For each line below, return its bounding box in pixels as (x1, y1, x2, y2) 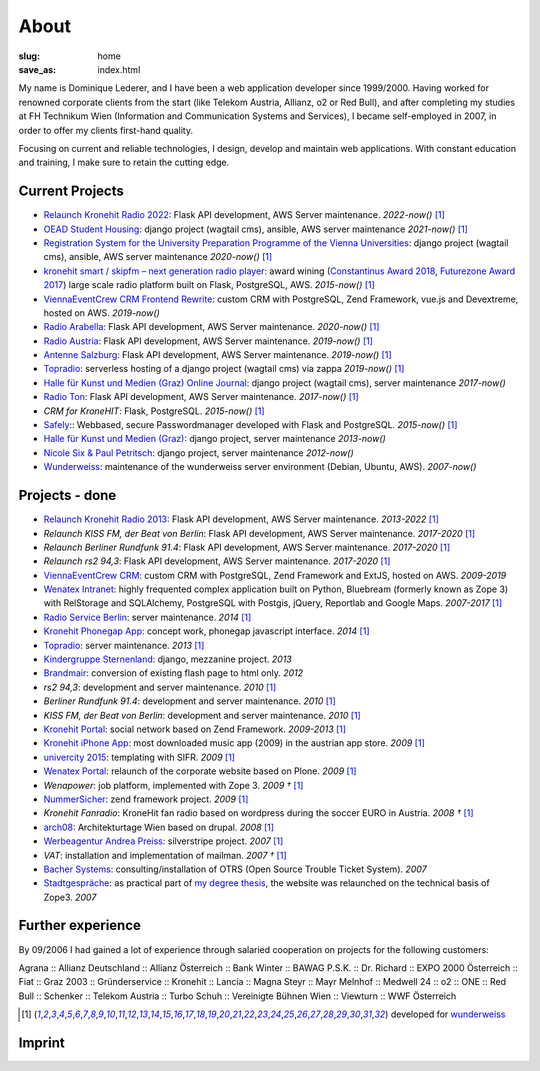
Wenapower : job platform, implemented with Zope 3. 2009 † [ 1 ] (43, 779, 304, 791)
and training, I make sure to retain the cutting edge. (18, 156, 230, 169)
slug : (18, 50, 40, 62)
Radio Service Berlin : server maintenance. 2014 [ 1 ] (43, 611, 252, 623)
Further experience (18, 917, 142, 934)
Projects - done (18, 487, 117, 504)
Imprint (18, 1034, 65, 1051)
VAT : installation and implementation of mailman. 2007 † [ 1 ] (43, 849, 287, 861)
